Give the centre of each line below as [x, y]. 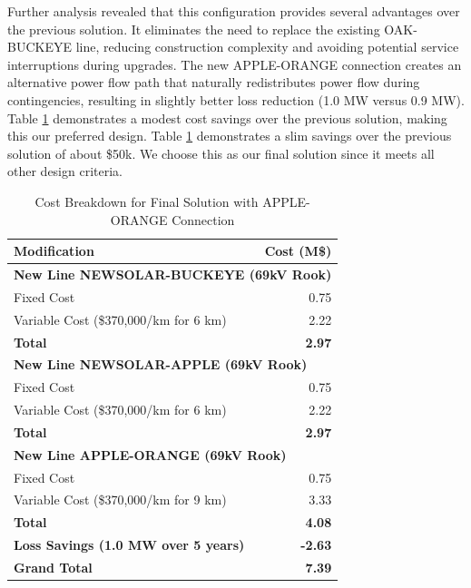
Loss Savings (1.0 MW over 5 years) [129, 545]
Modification [54, 251]
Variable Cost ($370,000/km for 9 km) [120, 500]
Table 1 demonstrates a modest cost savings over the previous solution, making [227, 118]
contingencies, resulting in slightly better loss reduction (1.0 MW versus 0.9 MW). [236, 99]
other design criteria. [65, 171]
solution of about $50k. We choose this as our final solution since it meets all [221, 153]
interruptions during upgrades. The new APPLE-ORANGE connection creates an [235, 64]
